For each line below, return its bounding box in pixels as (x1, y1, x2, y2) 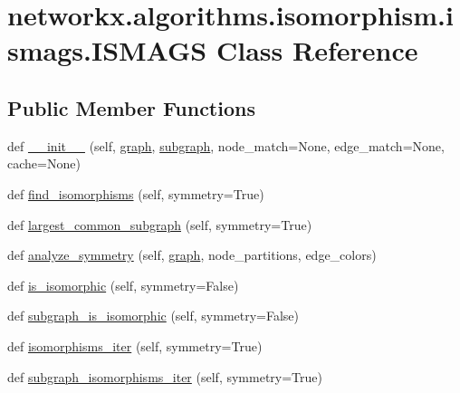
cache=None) (7, 154, 81, 173)
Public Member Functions (7, 93, 255, 121)
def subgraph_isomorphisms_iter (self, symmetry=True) (7, 367, 322, 386)
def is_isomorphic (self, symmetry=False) (7, 275, 239, 294)
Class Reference (216, 32, 418, 69)
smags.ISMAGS (7, 32, 207, 69)
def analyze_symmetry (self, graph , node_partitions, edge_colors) (7, 245, 377, 264)
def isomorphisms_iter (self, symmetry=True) (7, 336, 263, 355)
